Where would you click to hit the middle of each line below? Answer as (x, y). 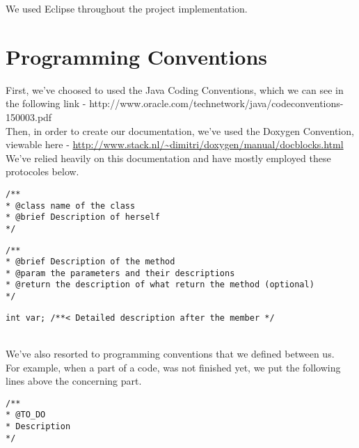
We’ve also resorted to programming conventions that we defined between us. (170, 354)
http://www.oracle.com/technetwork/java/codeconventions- (216, 103)
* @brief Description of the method (90, 262)
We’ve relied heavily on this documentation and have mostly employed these (168, 158)
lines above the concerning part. (74, 381)
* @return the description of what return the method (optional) (160, 285)
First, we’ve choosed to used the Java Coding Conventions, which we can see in (175, 89)
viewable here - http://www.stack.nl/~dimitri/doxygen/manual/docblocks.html (175, 144)
